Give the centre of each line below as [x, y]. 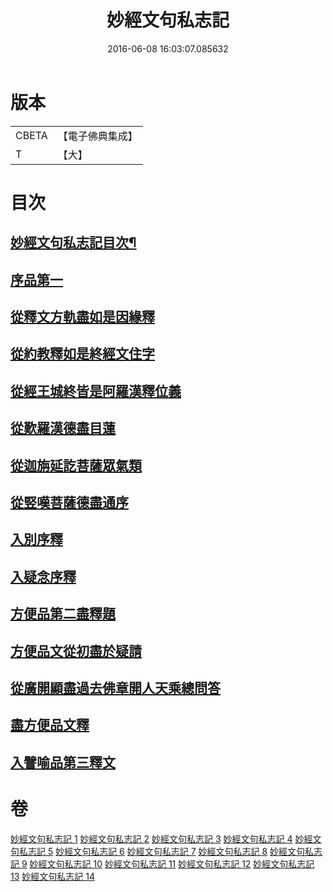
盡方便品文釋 [50, 725]
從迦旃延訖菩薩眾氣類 [76, 465]
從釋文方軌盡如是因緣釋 [82, 317]
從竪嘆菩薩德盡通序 [69, 502]
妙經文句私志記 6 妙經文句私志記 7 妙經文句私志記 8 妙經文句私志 [189, 851]
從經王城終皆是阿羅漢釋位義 [96, 391]
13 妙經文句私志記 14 [52, 876]
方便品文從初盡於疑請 [76, 651]
